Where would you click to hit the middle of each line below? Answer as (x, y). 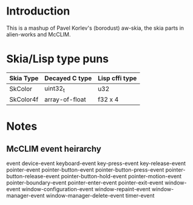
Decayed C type (68, 78)
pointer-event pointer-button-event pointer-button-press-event (85, 170)
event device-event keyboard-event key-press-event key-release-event (96, 163)
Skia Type (24, 78)
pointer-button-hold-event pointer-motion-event (121, 176)
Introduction (38, 11)
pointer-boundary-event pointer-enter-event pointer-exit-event (85, 183)
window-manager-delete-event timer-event (100, 196)
